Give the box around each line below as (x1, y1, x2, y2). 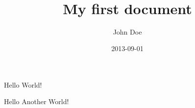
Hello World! (4, 80, 42, 90)
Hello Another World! (4, 96, 69, 106)
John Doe (113, 27, 142, 37)
